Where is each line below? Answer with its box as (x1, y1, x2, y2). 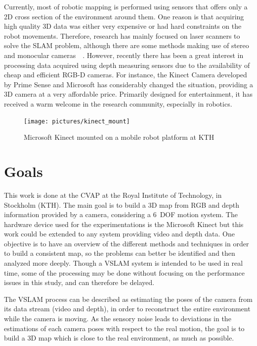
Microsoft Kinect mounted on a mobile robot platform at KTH (24, 132, 214, 142)
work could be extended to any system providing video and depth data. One (4, 229, 235, 239)
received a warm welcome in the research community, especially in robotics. (4, 98, 232, 109)
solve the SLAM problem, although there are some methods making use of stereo (4, 40, 249, 51)
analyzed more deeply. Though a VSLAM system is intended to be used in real (4, 258, 243, 268)
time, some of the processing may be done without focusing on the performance (4, 267, 245, 278)
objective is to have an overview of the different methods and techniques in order (4, 238, 249, 248)
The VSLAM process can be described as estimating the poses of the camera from (4, 293, 253, 304)
